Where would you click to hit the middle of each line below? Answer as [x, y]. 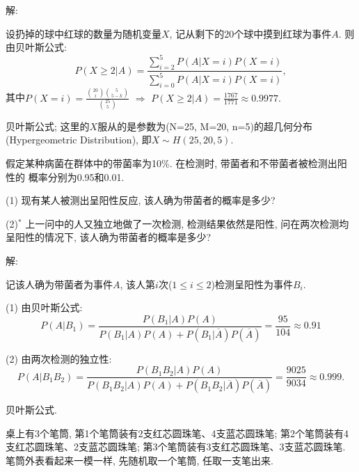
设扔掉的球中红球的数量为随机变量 [83, 33]
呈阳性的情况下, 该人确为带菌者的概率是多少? [109, 237]
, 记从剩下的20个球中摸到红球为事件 [250, 33]
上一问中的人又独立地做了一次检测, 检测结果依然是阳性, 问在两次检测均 [187, 223]
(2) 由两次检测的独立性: [59, 358]
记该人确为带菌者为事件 [59, 284]
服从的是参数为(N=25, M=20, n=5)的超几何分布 [205, 126]
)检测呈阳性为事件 [252, 284]
